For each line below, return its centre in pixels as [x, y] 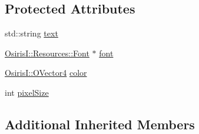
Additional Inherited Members [100, 124]
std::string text [31, 33]
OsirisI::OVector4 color [46, 73]
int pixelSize [27, 92]
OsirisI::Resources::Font [47, 53]
